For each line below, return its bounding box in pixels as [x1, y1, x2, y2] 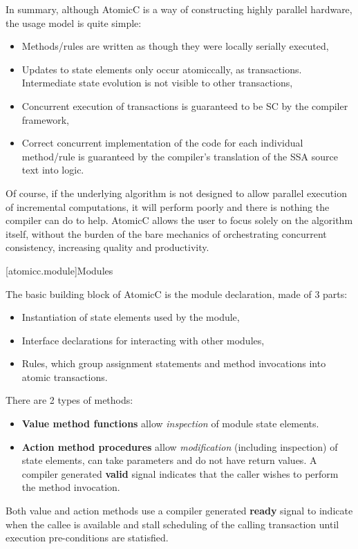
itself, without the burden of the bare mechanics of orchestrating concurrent [6, 226, 327, 241]
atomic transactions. [21, 369, 108, 384]
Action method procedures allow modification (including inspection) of [21, 439, 338, 454]
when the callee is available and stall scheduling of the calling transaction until [6, 517, 339, 531]
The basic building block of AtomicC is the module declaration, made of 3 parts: [6, 286, 348, 301]
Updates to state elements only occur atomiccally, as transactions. [21, 62, 302, 76]
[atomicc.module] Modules [6, 263, 113, 277]
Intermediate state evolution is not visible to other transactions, [21, 75, 293, 90]
